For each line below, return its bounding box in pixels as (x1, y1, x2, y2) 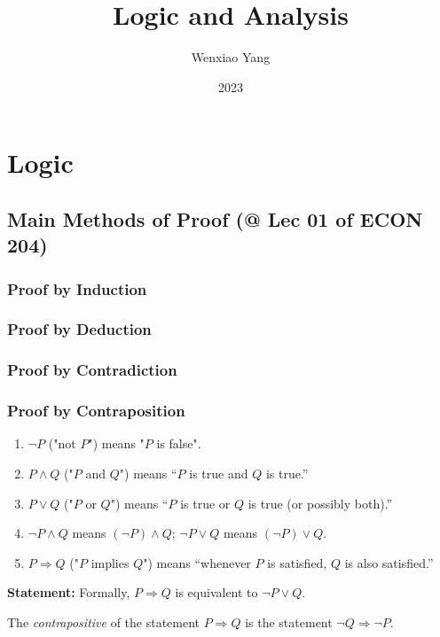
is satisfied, (267, 553, 327, 571)
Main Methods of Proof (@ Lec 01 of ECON (7, 205, 423, 232)
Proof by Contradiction (7, 359, 177, 381)
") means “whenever (143, 553, 251, 571)
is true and (189, 464, 248, 483)
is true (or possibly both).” (247, 493, 393, 512)
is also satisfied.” (344, 553, 434, 571)
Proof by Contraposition (7, 400, 185, 422)
